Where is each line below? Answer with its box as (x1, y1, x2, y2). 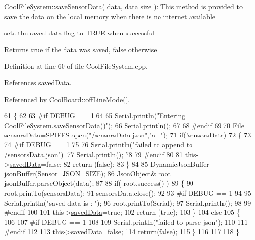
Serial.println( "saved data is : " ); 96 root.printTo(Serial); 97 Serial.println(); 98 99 (4, 197, 251, 207)
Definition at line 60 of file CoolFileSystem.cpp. (4, 61, 148, 71)
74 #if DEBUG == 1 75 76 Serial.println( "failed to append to (4, 139, 193, 149)
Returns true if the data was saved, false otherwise (4, 44, 157, 54)
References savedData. (4, 77, 72, 87)
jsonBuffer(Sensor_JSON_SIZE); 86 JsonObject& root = (4, 168, 179, 178)
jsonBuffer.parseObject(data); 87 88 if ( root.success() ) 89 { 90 (4, 178, 193, 188)
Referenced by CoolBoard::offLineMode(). (4, 94, 130, 104)
